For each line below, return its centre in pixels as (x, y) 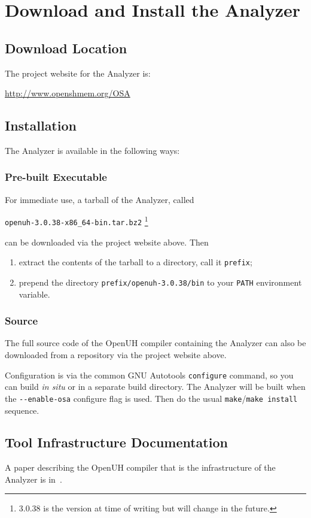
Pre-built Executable (56, 177)
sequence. (22, 410)
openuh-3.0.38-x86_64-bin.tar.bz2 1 (77, 221)
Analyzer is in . (33, 479)
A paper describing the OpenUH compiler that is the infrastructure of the (140, 467)
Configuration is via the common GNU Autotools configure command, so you (149, 375)
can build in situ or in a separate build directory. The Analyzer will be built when (155, 387)
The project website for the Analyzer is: (78, 73)
